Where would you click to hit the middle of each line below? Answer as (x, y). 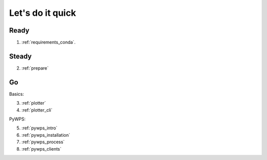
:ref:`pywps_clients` (42, 149)
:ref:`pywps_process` (43, 142)
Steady (21, 56)
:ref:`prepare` (35, 68)
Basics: (17, 94)
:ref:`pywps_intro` (40, 128)
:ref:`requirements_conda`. (49, 42)
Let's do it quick (43, 13)
